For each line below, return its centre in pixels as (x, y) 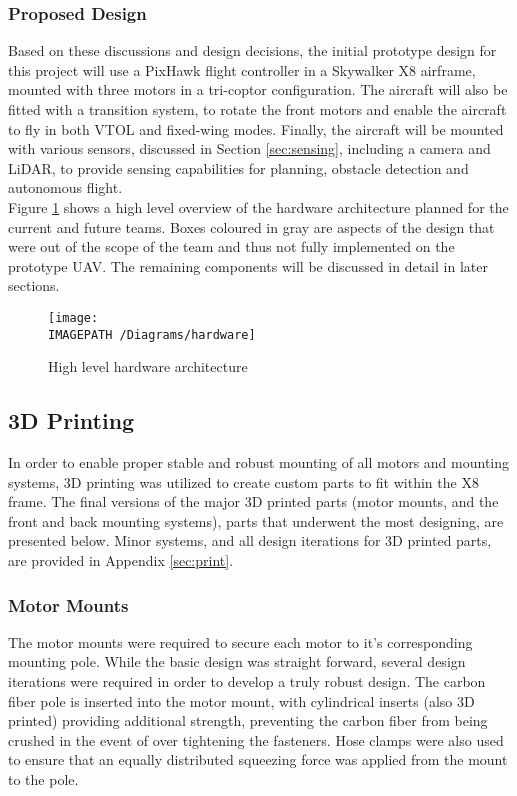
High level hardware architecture (148, 366)
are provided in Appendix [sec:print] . (121, 560)
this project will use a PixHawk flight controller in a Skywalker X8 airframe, (242, 69)
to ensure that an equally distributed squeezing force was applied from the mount (258, 759)
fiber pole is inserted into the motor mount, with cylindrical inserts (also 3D (241, 700)
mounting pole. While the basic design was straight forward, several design (237, 661)
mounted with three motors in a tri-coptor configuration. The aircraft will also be (258, 89)
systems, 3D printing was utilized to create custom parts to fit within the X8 (243, 481)
